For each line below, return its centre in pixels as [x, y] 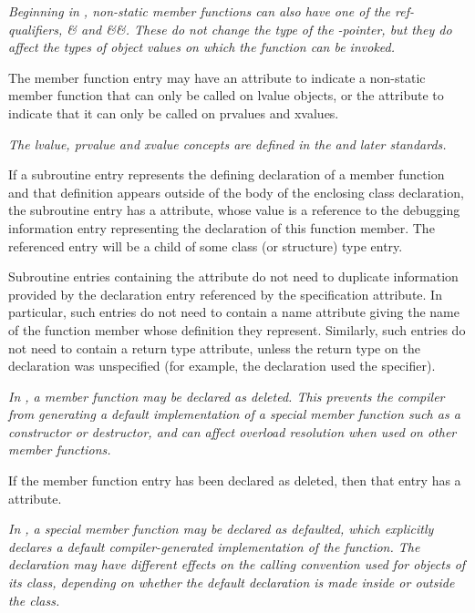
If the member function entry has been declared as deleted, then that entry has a [235, 480]
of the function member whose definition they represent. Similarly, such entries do [237, 329]
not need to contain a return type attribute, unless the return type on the [214, 347]
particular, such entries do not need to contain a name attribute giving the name [234, 312]
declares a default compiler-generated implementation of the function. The [214, 546]
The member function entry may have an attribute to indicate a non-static [217, 77]
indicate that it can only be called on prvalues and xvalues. [174, 112]
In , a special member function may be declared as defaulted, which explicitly [221, 529]
